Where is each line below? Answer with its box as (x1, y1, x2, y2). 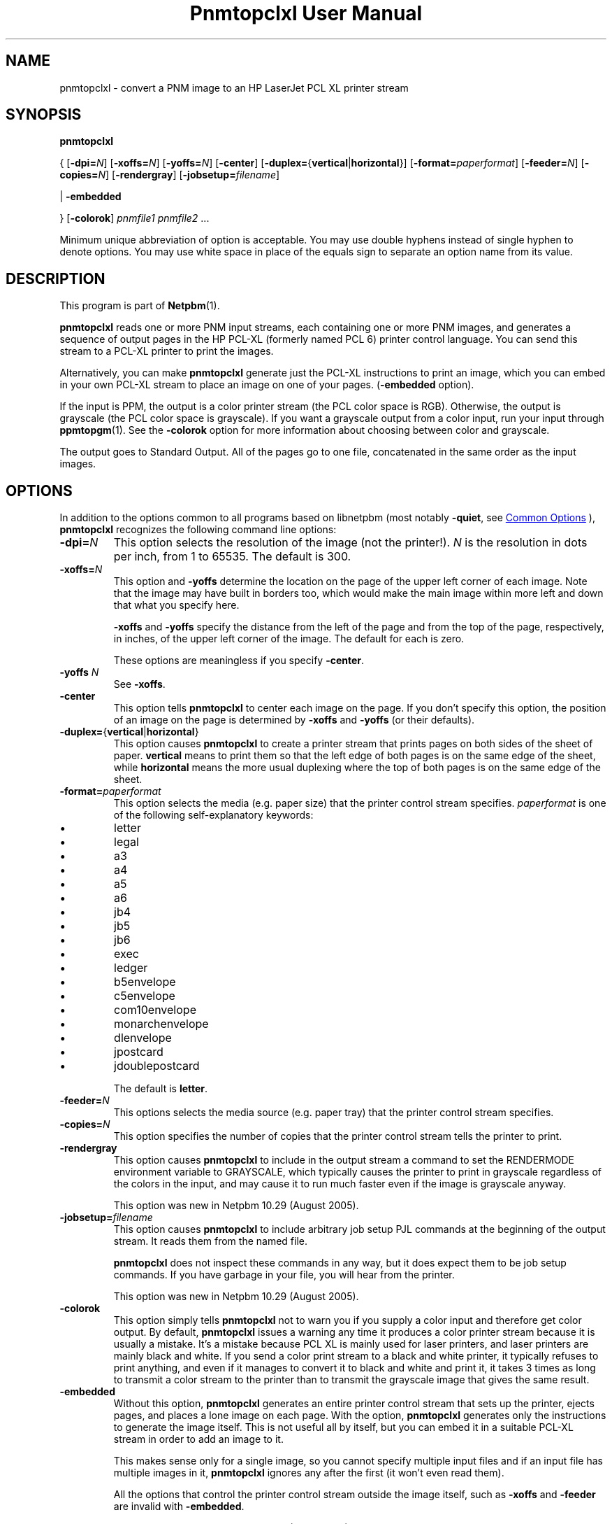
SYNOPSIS (6, 106, 82, 124)
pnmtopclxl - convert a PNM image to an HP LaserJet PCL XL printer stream (59, 81, 409, 94)
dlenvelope (114, 1031, 172, 1045)
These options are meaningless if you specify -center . (113, 654, 365, 667)
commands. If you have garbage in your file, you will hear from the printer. (113, 1269, 455, 1281)
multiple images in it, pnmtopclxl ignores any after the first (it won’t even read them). (113, 1467, 504, 1479)
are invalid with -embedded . (113, 1500, 245, 1513)
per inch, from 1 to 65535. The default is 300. (113, 549, 351, 564)
